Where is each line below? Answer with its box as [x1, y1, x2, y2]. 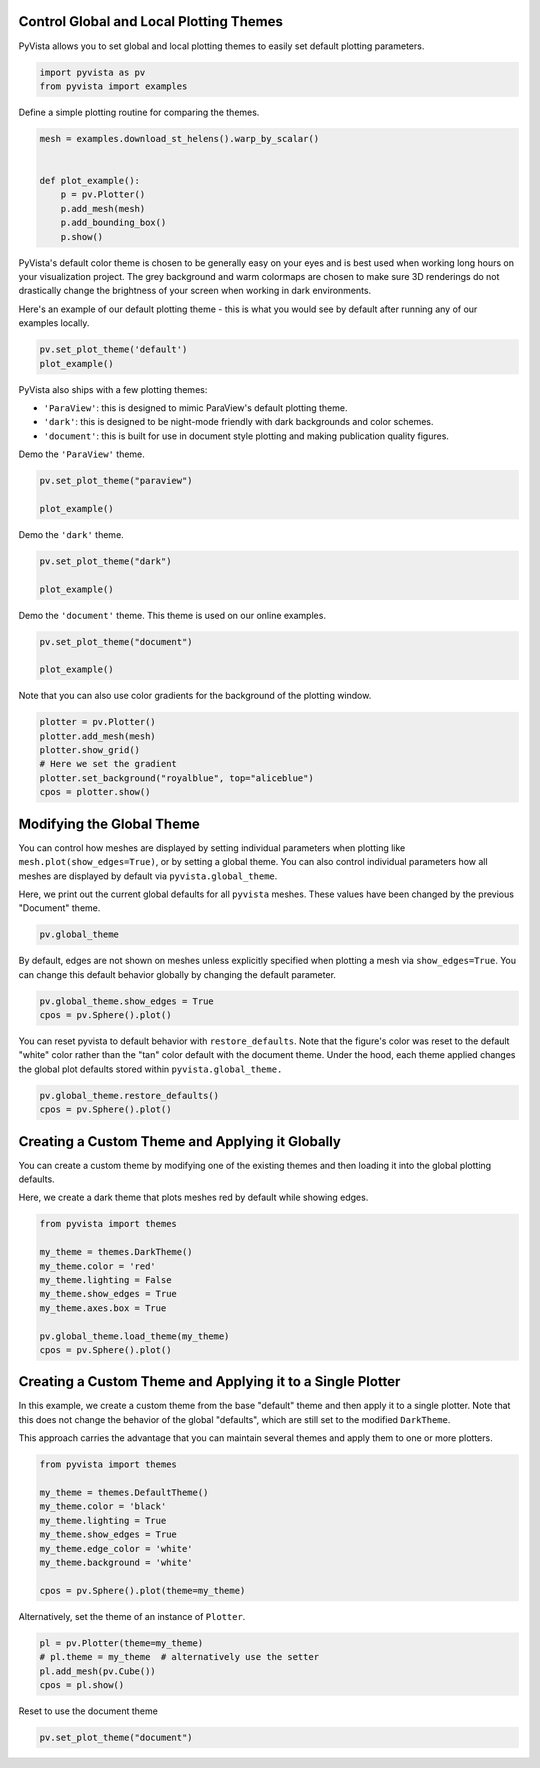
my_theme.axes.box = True [39, 1302, 167, 1314]
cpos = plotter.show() [39, 786, 151, 798]
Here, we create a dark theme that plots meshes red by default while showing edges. [18, 1191, 369, 1204]
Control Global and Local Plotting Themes [18, 13, 284, 30]
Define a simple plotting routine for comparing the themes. [18, 106, 260, 118]
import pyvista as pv [39, 66, 146, 78]
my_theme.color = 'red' [39, 1260, 157, 1272]
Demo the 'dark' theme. [18, 528, 124, 540]
